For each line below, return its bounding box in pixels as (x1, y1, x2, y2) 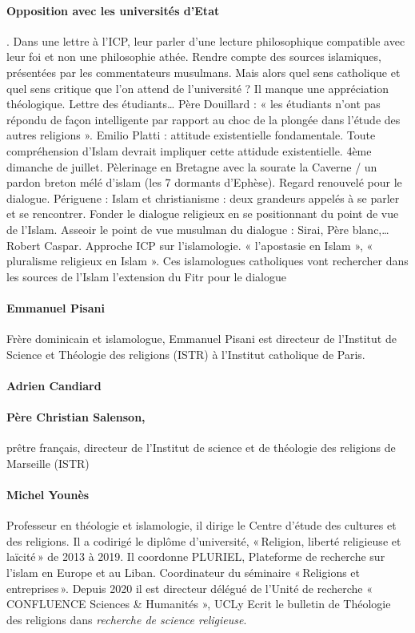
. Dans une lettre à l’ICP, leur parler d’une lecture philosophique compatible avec (6, 32, 405, 49)
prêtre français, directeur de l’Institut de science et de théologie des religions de (6, 439, 396, 456)
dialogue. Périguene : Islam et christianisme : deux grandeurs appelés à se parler (6, 189, 400, 206)
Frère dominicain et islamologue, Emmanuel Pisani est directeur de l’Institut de (6, 330, 397, 347)
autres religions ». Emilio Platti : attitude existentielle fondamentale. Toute (6, 127, 376, 143)
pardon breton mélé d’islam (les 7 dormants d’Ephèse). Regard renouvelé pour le (6, 174, 402, 191)
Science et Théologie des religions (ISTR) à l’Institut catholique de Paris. (6, 345, 365, 362)
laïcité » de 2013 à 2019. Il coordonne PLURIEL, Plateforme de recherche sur (6, 548, 385, 565)
